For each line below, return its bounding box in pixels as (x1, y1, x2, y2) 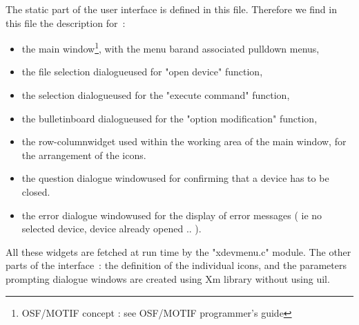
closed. (21, 185, 50, 198)
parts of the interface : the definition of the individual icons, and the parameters (6, 258, 347, 272)
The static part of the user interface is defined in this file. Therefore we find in (6, 2, 337, 16)
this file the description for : (6, 15, 126, 30)
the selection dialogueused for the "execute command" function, (21, 88, 290, 102)
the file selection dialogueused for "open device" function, (21, 64, 263, 79)
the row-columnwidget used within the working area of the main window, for (21, 134, 347, 149)
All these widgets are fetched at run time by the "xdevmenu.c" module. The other (6, 244, 351, 259)
